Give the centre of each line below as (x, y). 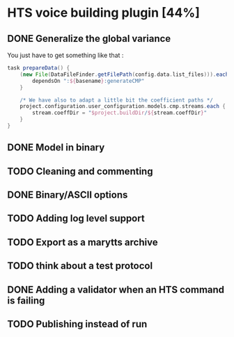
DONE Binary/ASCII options (68, 195)
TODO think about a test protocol (80, 266)
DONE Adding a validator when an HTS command (116, 289)
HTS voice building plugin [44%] (103, 13)
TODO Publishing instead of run (77, 324)
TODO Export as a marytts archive (83, 242)
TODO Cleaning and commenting (80, 171)
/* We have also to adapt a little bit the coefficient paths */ (117, 100)
